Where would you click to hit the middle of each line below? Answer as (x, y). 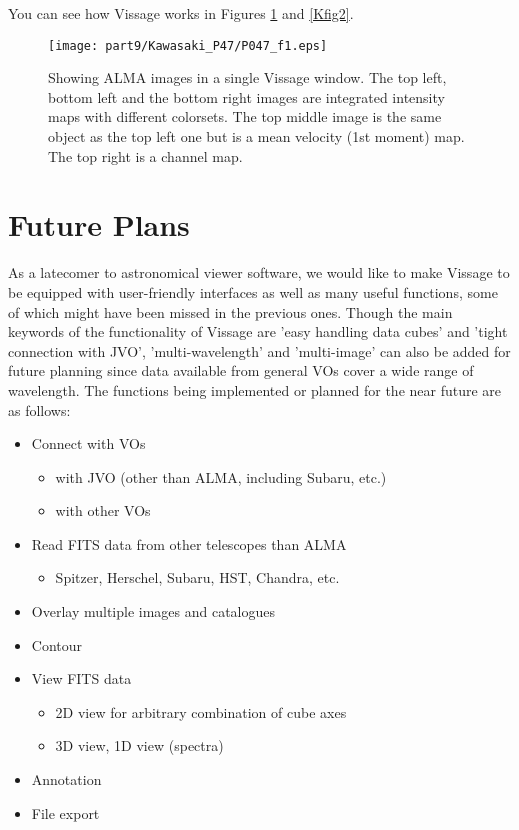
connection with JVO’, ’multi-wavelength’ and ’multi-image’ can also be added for (259, 350)
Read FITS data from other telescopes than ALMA (189, 543)
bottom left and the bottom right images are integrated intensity (246, 96)
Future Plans (99, 224)
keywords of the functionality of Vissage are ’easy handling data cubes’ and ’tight (258, 331)
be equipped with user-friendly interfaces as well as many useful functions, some (253, 291)
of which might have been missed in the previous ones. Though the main (230, 311)
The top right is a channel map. (145, 155)
